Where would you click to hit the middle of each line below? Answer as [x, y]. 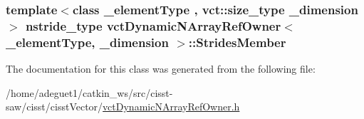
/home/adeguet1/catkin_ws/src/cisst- [89, 92]
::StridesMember [237, 42]
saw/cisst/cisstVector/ [54, 107]
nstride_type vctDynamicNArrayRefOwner [153, 25]
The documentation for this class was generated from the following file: [161, 69]
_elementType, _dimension [87, 42]
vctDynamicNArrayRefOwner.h [171, 107]
